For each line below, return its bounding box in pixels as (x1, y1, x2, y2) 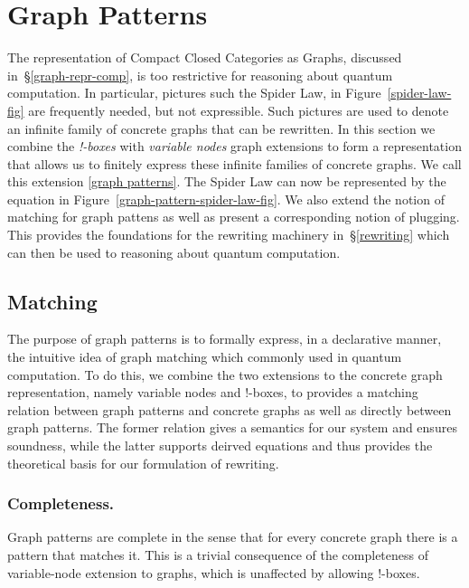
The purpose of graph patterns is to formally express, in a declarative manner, (7, 329, 442, 348)
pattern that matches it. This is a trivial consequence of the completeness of (7, 545, 428, 564)
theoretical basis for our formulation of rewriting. (7, 453, 279, 472)
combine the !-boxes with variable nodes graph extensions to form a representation (7, 137, 462, 156)
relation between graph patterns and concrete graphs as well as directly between (7, 400, 452, 419)
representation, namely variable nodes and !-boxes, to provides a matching (7, 383, 418, 402)
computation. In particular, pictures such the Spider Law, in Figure (7, 83, 381, 102)
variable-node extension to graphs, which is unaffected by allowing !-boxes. (7, 563, 420, 582)
